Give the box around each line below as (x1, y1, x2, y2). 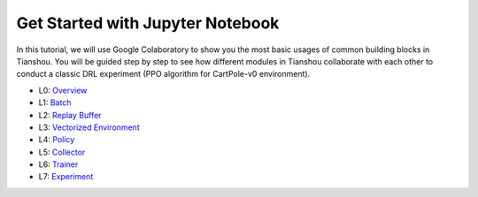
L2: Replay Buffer (38, 110, 102, 120)
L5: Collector (38, 147, 86, 157)
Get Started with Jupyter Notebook (16, 13, 280, 33)
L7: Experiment (38, 171, 94, 182)
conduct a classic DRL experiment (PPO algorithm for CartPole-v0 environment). (16, 69, 311, 80)
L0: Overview (38, 85, 88, 95)
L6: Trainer (38, 159, 79, 170)
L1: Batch (38, 97, 72, 108)
